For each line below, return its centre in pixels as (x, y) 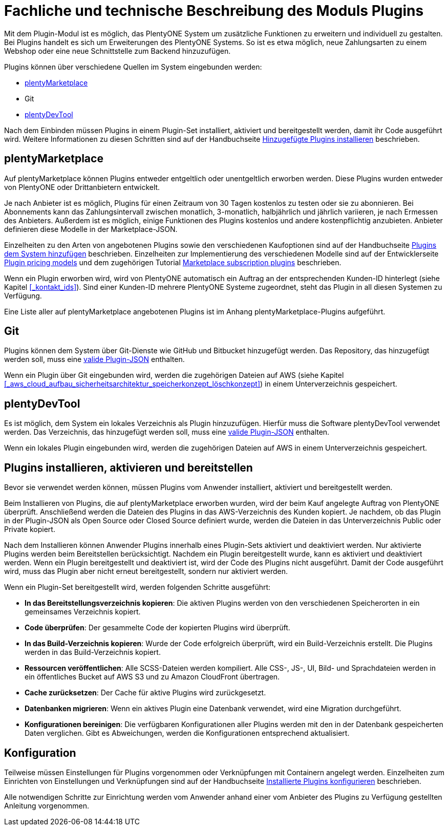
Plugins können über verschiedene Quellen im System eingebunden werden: (133, 67)
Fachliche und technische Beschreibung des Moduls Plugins (214, 11)
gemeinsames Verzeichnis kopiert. (83, 612)
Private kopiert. (30, 529)
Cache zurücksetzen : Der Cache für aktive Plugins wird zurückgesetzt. (145, 693)
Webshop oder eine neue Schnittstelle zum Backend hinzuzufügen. (118, 51)
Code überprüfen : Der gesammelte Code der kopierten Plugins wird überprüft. (157, 628)
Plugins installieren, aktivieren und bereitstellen (129, 467)
